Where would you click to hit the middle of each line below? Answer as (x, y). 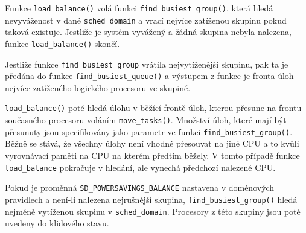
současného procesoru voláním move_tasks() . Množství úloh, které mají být (146, 120)
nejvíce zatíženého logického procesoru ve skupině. (98, 87)
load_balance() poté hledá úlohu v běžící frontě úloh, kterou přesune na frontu (153, 108)
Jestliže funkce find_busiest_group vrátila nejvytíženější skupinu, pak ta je (147, 64)
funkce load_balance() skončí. (62, 43)
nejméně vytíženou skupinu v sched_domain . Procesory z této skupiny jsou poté (153, 211)
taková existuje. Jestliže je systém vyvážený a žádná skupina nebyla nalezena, (148, 32)
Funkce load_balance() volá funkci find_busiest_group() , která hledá (139, 8)
